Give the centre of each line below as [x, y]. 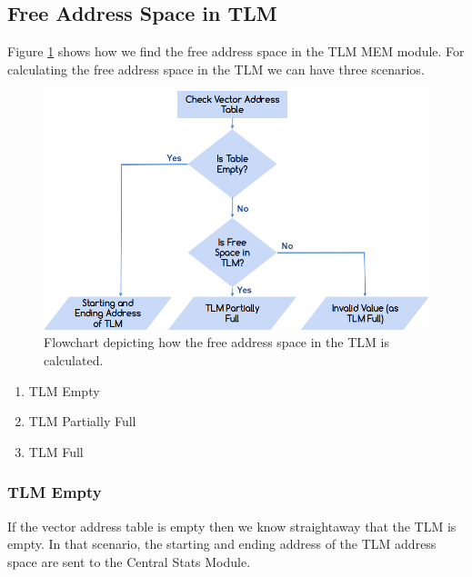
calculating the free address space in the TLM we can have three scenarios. [216, 69]
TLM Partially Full [82, 421]
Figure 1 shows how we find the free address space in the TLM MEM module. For [236, 51]
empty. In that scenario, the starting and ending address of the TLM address [222, 544]
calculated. [74, 360]
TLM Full [56, 451]
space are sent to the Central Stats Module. [129, 561]
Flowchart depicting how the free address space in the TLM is [216, 342]
